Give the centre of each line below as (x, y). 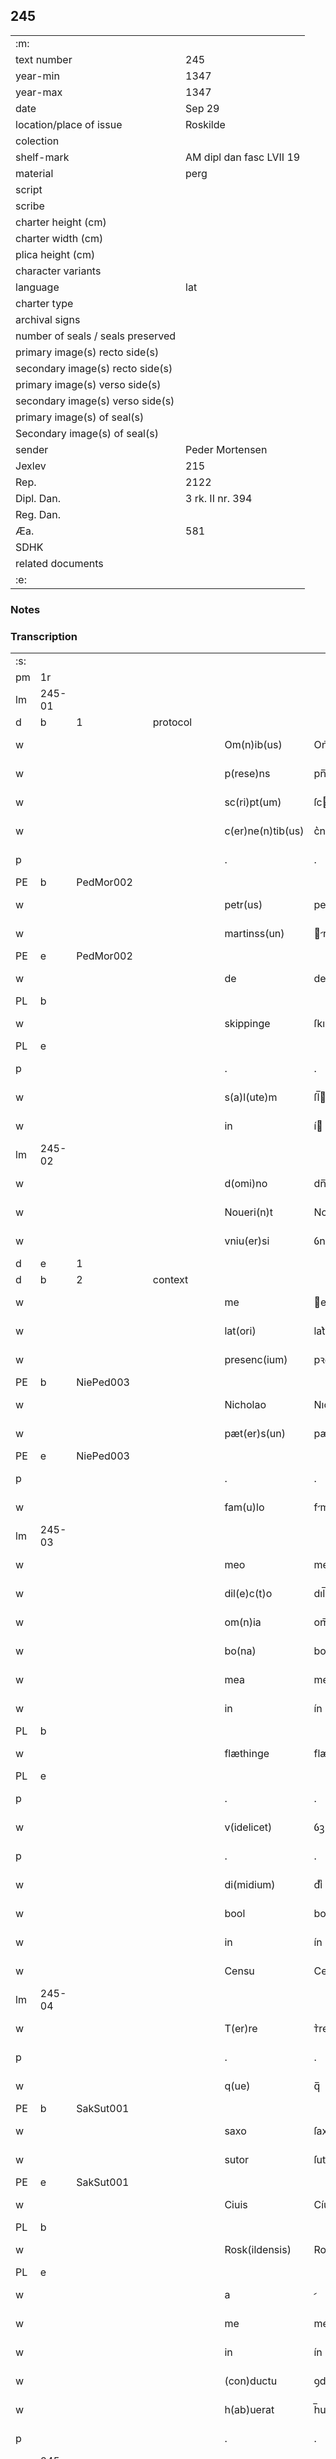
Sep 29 (202, 108)
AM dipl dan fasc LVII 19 (243, 157)
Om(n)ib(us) (253, 745)
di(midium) (250, 1885)
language (37, 287)
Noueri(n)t (249, 1212)
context (170, 1280)
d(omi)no (246, 1184)
